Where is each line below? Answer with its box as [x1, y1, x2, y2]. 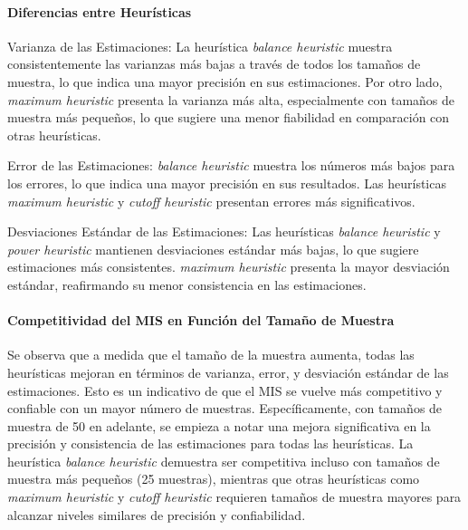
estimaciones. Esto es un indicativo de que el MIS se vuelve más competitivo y [7, 381, 443, 400]
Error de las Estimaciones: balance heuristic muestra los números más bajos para [7, 156, 455, 175]
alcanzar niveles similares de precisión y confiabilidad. [7, 505, 306, 524]
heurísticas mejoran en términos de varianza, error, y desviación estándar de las [7, 362, 449, 381]
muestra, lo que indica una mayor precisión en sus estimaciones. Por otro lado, [7, 72, 443, 91]
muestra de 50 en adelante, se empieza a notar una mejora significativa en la [7, 416, 431, 435]
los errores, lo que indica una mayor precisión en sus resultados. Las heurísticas [7, 173, 446, 192]
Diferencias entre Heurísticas [7, 2, 192, 21]
